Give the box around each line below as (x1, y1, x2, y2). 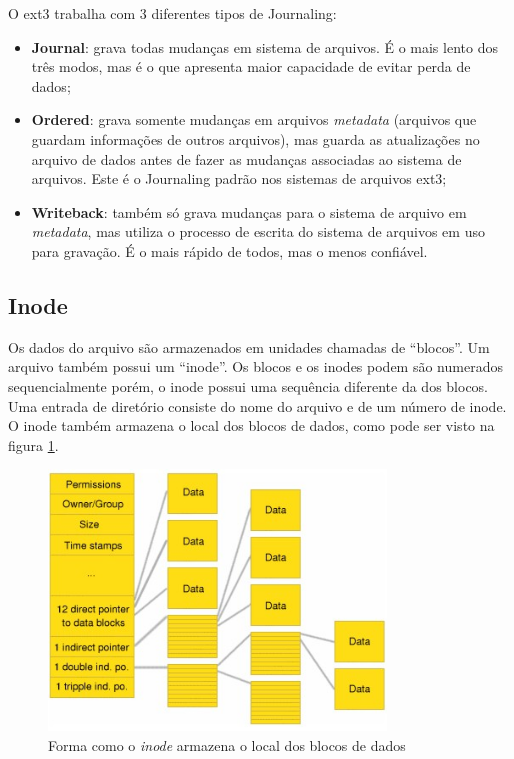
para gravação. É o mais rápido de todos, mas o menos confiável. (31, 240, 428, 261)
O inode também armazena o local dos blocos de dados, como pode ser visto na (8, 415, 495, 436)
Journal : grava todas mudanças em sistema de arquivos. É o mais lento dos (31, 36, 498, 57)
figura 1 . (8, 434, 59, 455)
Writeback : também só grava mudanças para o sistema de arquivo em (31, 201, 467, 222)
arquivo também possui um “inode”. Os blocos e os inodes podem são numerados (8, 356, 503, 377)
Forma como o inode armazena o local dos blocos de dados (48, 734, 406, 755)
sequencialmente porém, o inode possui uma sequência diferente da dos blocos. (8, 375, 489, 396)
